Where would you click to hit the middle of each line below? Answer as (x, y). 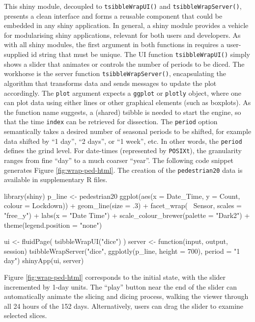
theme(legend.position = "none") (53, 225)
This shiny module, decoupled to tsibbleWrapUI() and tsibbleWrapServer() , (123, 6)
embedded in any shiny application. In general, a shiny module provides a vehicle (126, 25)
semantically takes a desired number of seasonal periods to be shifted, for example (128, 131)
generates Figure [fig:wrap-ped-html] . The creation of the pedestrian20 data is (123, 170)
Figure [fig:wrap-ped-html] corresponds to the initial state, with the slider (115, 277)
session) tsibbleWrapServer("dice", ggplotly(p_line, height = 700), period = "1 (122, 251)
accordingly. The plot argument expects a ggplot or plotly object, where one (123, 93)
